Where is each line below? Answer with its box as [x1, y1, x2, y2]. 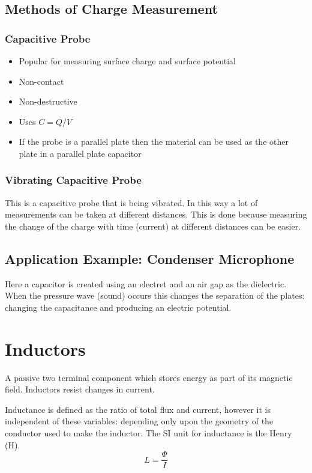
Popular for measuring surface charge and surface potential [19, 55, 236, 67]
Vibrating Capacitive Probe [5, 172, 142, 188]
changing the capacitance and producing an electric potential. [5, 301, 232, 313]
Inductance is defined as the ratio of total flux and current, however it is [5, 403, 271, 415]
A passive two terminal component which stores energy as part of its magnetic [5, 371, 293, 383]
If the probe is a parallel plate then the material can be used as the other [19, 135, 289, 148]
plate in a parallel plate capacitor [19, 147, 142, 159]
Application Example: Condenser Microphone [5, 249, 295, 267]
